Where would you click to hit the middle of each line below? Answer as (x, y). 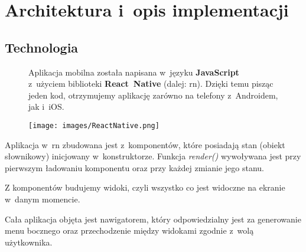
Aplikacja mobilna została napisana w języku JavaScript (134, 72)
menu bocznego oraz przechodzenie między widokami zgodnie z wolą (129, 230)
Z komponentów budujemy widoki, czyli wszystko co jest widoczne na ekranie (145, 187)
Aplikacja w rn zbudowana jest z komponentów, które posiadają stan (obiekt (145, 144)
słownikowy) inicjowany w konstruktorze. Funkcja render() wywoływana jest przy (153, 156)
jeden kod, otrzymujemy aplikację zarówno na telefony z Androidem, (153, 95)
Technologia (42, 47)
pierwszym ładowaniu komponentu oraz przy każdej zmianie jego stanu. (134, 167)
